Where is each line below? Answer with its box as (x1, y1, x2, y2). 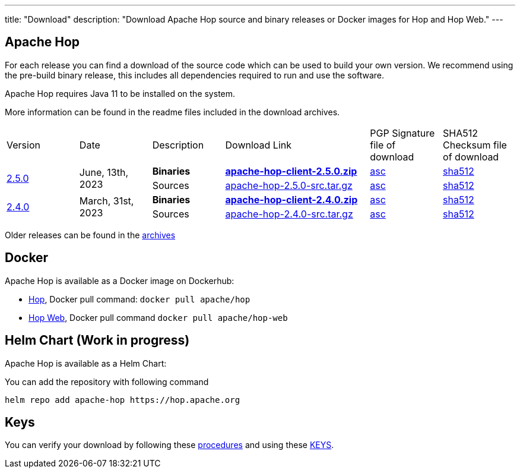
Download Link (225, 138, 291, 151)
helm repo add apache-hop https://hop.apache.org (5, 395, 240, 405)
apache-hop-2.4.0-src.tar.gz (225, 207, 353, 220)
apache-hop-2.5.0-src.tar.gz (225, 179, 353, 191)
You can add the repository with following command (5, 376, 209, 387)
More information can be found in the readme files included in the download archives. (5, 106, 340, 117)
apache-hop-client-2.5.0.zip (225, 165, 357, 177)
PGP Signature (370, 127, 435, 139)
